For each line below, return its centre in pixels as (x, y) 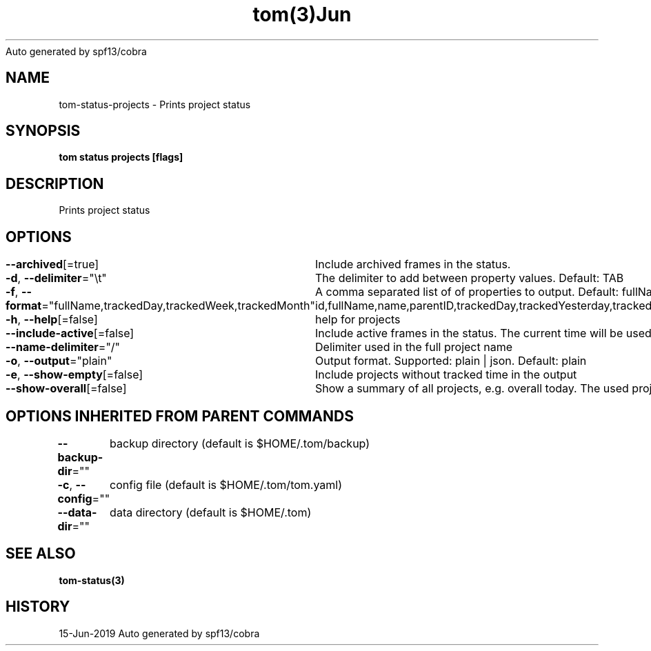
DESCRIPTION (55, 183)
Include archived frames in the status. (413, 264)
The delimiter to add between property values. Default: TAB (470, 278)
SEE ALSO (41, 554)
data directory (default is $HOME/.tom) (211, 512)
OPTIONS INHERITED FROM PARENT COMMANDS (180, 416)
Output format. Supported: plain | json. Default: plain (451, 361)
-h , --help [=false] (52, 320)
